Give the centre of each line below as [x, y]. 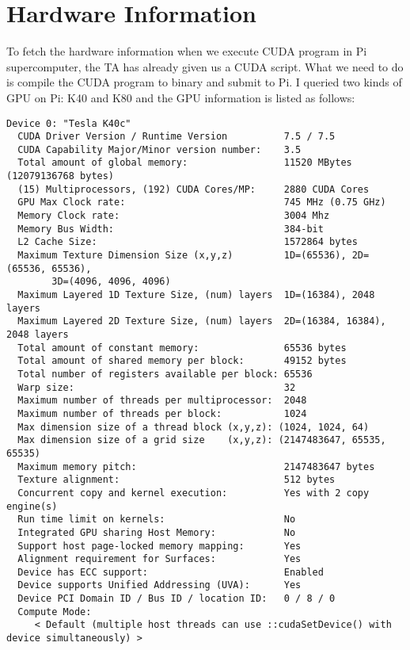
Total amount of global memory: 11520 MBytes [185, 163]
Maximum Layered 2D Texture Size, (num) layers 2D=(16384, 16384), [202, 321]
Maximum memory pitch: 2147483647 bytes [196, 466]
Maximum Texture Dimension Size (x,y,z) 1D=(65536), [182, 256]
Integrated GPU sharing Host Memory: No [157, 532]
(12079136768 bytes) [61, 176]
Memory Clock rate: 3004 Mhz [174, 216]
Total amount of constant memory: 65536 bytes [182, 348]
